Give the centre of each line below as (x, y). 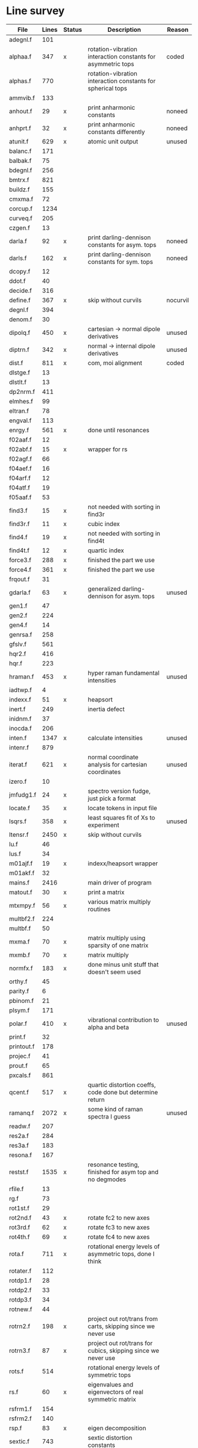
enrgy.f (19, 430)
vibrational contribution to (123, 1020)
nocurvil (178, 300)
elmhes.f (21, 401)
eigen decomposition (117, 1428)
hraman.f (22, 676)
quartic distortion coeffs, (122, 1085)
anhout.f (21, 111)
